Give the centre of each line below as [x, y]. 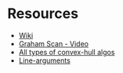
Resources [43, 14]
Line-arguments [45, 60]
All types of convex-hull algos [67, 52]
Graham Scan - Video [54, 43]
